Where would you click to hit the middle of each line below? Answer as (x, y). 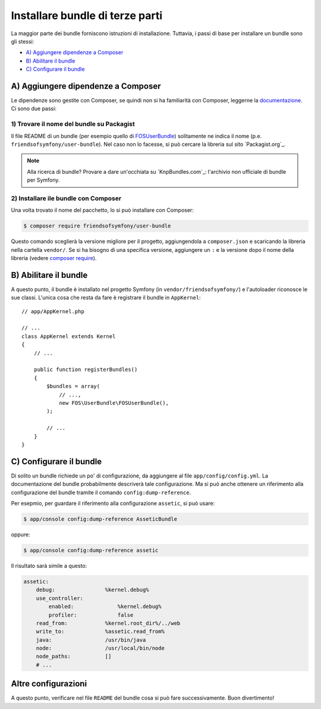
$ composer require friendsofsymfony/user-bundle (97, 226)
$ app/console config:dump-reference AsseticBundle (100, 519)
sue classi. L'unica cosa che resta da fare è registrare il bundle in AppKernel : (106, 298)
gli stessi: (23, 41)
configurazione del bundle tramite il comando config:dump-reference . (101, 492)
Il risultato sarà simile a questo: (49, 566)
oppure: (21, 534)
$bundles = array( (73, 386)
